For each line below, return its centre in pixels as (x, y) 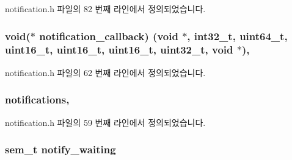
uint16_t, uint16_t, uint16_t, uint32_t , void (119, 50)
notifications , (37, 99)
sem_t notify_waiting (60, 149)
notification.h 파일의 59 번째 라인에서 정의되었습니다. (105, 122)
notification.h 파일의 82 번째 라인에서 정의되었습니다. (105, 9)
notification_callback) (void (109, 36)
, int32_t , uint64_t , (237, 36)
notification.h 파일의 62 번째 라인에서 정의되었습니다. (105, 72)
